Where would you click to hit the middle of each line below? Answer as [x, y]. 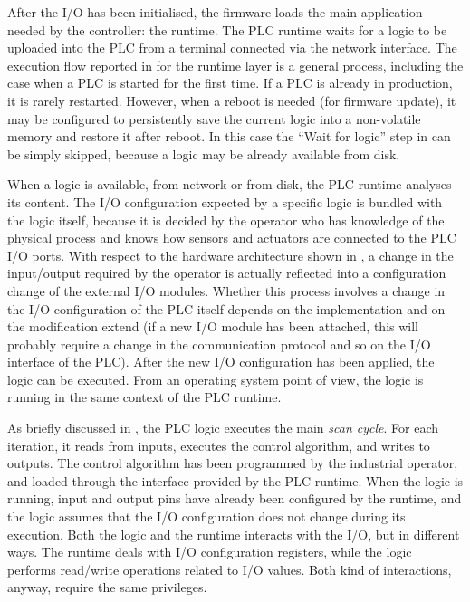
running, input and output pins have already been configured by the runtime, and [235, 498]
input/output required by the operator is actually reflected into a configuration [227, 273]
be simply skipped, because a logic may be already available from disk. [204, 153]
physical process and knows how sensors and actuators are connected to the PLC [232, 238]
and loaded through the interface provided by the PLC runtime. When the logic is [235, 480]
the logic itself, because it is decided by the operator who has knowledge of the [226, 220]
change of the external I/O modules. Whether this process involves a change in [226, 290]
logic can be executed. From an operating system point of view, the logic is [216, 379]
